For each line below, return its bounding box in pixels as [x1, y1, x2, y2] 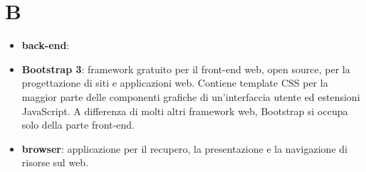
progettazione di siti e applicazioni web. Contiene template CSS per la [21, 75, 328, 90]
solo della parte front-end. [21, 117, 135, 132]
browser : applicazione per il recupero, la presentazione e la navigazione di [21, 141, 347, 156]
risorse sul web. [21, 155, 89, 170]
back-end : [21, 38, 70, 53]
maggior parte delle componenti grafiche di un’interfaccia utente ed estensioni [21, 89, 360, 104]
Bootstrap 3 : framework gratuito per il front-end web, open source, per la [21, 61, 350, 76]
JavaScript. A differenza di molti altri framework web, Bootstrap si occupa [21, 103, 348, 118]
